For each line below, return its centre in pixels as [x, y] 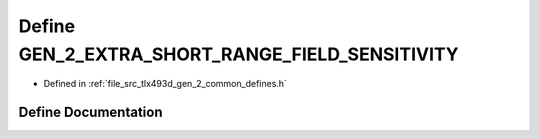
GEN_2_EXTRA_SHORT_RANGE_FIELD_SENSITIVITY [238, 54]
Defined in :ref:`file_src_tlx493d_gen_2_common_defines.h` [165, 84]
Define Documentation [90, 112]
